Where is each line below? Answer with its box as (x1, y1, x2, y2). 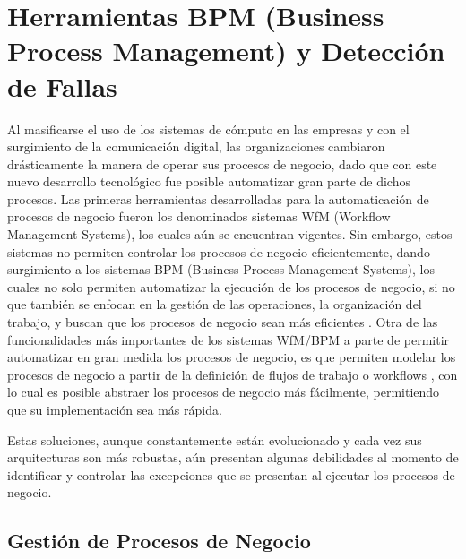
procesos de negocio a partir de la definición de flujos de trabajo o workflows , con (7, 365, 458, 383)
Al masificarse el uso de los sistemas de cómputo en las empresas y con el (7, 119, 410, 138)
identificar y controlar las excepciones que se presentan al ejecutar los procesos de (7, 465, 455, 484)
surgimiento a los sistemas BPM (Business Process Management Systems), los (7, 260, 435, 279)
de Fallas (7, 67, 117, 104)
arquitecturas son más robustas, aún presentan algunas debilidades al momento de (7, 448, 459, 467)
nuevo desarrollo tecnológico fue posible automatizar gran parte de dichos (7, 172, 410, 191)
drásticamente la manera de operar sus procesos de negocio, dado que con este (7, 154, 437, 173)
